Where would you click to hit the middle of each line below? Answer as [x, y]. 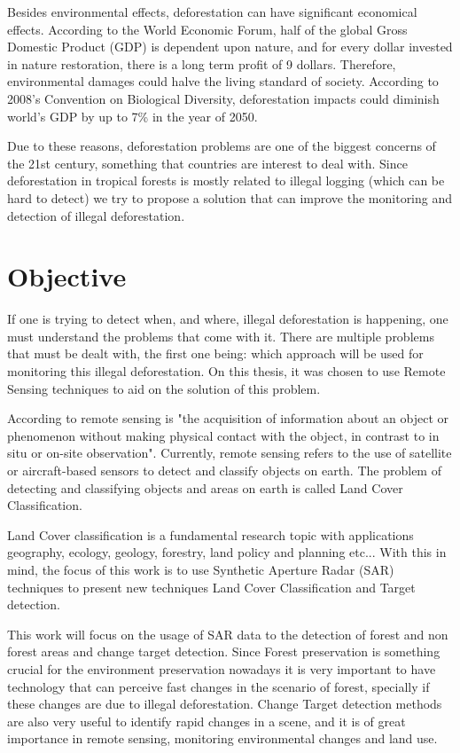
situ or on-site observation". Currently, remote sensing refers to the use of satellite [230, 453]
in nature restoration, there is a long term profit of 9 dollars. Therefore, [202, 63]
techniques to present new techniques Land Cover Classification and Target [211, 587]
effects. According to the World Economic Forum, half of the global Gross [207, 29]
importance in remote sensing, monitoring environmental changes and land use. [222, 738]
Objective [67, 276]
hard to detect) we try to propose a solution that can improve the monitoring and [230, 197]
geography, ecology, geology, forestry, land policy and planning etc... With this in [227, 552]
